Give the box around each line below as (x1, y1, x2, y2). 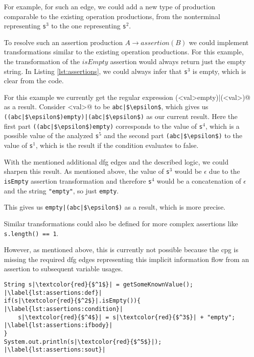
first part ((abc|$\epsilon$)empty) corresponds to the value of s (4, 120, 203, 131)
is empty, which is (192, 66, 246, 76)
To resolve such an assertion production (4, 37, 123, 47)
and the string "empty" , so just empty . (4, 185, 119, 195)
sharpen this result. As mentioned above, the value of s (4, 166, 170, 176)
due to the (209, 166, 240, 176)
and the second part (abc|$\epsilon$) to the (104, 130, 243, 141)
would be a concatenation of (157, 176, 241, 186)
